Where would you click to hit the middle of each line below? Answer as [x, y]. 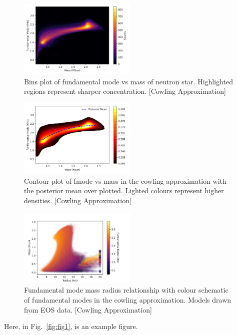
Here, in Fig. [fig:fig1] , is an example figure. [71, 326]
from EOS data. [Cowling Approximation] [88, 309]
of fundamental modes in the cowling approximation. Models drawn [128, 299]
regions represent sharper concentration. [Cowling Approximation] [125, 91]
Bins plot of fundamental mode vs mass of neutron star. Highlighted [128, 81]
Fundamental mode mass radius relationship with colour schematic [126, 290]
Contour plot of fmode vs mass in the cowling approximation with [125, 180]
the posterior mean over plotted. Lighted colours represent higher [124, 190]
